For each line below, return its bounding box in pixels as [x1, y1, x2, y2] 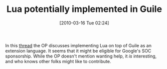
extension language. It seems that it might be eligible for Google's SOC [5, 48, 151, 54]
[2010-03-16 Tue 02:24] [59, 20, 109, 26]
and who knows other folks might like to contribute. [5, 58, 111, 64]
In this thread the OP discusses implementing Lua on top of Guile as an [5, 42, 152, 48]
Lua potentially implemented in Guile [7, 3, 162, 15]
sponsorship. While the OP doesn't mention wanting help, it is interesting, [5, 53, 157, 59]
